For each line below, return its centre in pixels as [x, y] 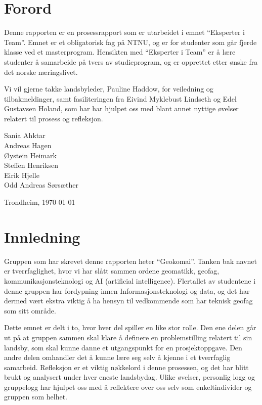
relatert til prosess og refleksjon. [54, 118]
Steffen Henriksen [31, 165]
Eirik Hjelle [22, 175]
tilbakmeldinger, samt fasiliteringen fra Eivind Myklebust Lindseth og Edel [120, 98]
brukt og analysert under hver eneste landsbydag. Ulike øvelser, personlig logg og [130, 377]
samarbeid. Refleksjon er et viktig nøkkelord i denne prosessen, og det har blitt [126, 367]
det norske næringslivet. [41, 72]
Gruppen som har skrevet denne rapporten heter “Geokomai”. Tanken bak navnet [130, 261]
